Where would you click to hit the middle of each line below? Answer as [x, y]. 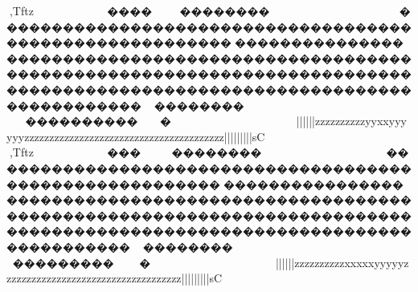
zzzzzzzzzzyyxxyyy [361, 121]
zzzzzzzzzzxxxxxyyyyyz [352, 262]
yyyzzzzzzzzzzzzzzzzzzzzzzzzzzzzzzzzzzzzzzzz [115, 136]
